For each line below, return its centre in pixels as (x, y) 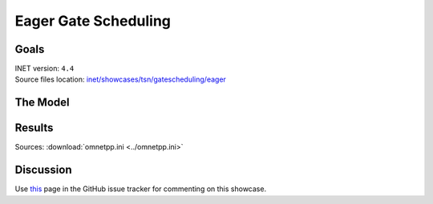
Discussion (43, 170)
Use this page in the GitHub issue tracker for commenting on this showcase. (141, 189)
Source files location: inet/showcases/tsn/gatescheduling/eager (120, 79)
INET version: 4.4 (45, 69)
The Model (42, 103)
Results (34, 128)
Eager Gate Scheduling (93, 21)
